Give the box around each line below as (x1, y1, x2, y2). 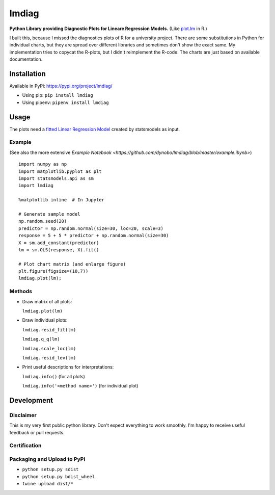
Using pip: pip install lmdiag (22, 92, 94, 98)
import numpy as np (18, 161, 67, 167)
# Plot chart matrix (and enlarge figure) (18, 261, 126, 267)
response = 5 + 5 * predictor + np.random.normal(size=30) (18, 232, 169, 239)
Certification (9, 442, 42, 449)
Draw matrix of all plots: (22, 298, 72, 304)
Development (9, 396, 53, 405)
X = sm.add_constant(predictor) (18, 240, 99, 246)
